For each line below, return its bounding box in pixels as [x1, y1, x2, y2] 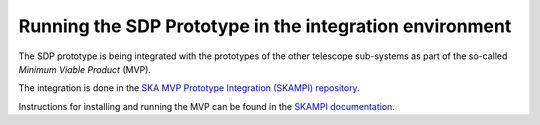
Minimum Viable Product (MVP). [18, 63, 152, 75]
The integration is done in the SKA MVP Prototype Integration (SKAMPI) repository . [18, 82, 360, 94]
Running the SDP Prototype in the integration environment [18, 15, 512, 37]
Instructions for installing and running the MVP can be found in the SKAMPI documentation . [18, 100, 395, 112]
